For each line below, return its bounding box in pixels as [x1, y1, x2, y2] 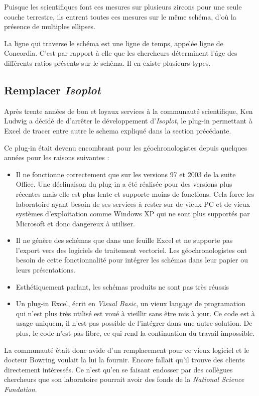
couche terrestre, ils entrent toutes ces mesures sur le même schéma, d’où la [4, 11, 236, 22]
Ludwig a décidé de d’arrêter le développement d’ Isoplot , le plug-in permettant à [4, 115, 252, 126]
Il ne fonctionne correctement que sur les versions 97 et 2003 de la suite [16, 169, 236, 179]
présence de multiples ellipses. [4, 21, 95, 32]
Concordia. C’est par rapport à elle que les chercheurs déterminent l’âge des [4, 48, 237, 58]
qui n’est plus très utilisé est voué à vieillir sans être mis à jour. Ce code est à [16, 308, 255, 318]
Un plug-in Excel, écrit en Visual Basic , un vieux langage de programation [16, 298, 246, 309]
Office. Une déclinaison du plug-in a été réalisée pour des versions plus [16, 179, 232, 189]
